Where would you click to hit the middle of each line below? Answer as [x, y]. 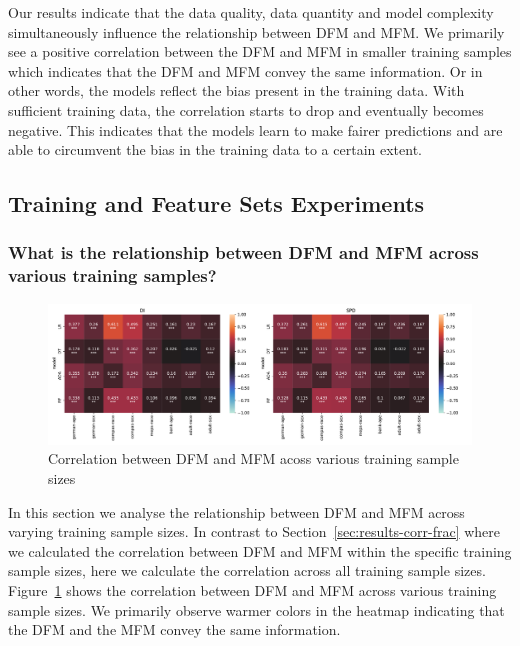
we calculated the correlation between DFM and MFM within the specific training [260, 550]
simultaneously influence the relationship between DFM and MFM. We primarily [256, 31]
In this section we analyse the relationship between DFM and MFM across [236, 511]
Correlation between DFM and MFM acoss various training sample [253, 458]
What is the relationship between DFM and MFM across [243, 252]
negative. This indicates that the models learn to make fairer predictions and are [255, 129]
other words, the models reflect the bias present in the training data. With [236, 90]
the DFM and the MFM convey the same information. [174, 629]
